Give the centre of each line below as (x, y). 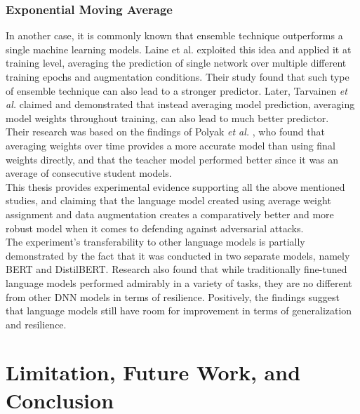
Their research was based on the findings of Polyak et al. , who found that (165, 132)
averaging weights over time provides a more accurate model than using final (171, 145)
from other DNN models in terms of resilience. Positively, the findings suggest (173, 296)
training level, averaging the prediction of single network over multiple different (176, 63)
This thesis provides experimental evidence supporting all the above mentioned (175, 186)
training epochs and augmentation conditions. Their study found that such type (178, 76)
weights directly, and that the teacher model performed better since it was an (172, 159)
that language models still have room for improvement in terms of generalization (179, 310)
